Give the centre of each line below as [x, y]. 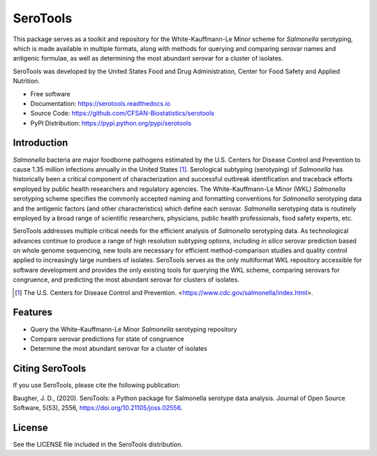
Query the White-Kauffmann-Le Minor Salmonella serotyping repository [134, 329]
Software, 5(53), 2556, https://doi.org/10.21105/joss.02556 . [98, 408]
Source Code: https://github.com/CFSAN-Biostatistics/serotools [122, 113]
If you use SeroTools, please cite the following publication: [97, 385]
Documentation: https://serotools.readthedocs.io [101, 103]
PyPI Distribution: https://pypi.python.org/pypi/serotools [111, 123]
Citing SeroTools [50, 368]
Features [32, 313]
